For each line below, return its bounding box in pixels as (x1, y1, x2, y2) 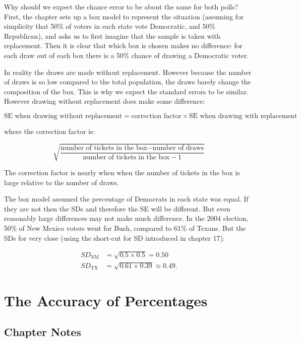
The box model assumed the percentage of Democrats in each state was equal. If (4, 194, 248, 204)
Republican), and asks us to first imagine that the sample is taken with (4, 30, 221, 41)
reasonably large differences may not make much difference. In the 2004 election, (4, 213, 248, 223)
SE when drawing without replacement (4, 112, 122, 120)
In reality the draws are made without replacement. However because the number (4, 67, 251, 77)
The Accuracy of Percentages (4, 290, 208, 310)
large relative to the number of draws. (4, 177, 119, 187)
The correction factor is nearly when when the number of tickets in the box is (4, 167, 240, 178)
